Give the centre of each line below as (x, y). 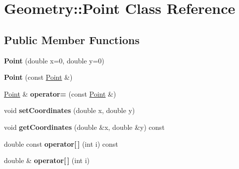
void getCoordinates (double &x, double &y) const (84, 127)
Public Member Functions (72, 39)
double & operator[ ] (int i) (47, 160)
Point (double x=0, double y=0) (54, 60)
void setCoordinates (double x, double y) (70, 110)
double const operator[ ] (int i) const (61, 143)
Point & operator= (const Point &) (60, 93)
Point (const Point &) (38, 77)
